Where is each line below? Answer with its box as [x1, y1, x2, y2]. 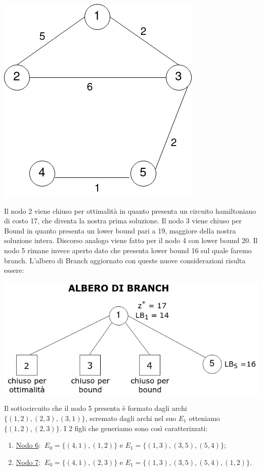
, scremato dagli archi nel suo [85, 412, 177, 423]
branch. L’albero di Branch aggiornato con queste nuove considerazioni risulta [4, 255, 246, 265]
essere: [4, 265, 24, 275]
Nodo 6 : [16, 440, 41, 450]
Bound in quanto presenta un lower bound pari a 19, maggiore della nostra [4, 225, 236, 236]
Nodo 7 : [16, 456, 41, 467]
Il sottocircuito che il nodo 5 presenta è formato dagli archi [4, 403, 187, 413]
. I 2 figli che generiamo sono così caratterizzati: [59, 422, 208, 433]
